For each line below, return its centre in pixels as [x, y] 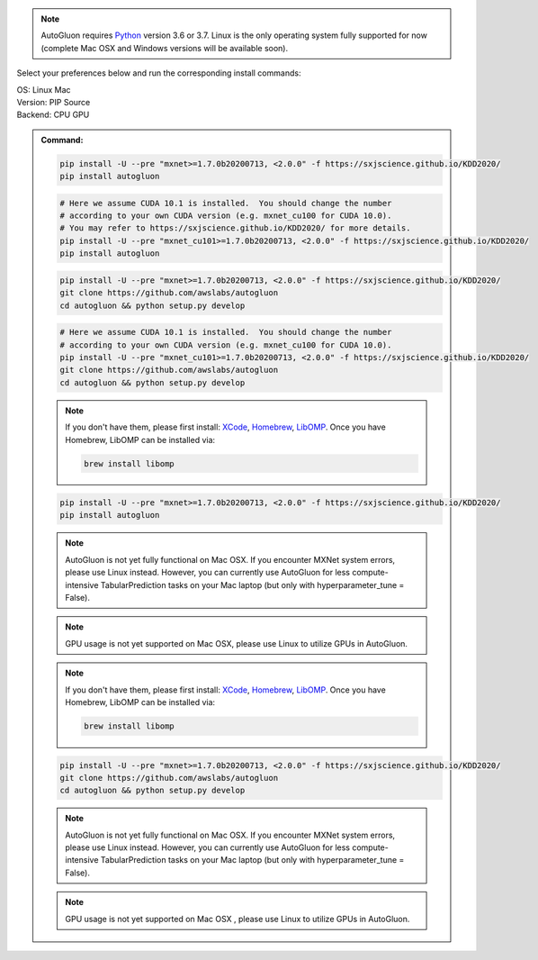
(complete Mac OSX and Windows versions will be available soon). [165, 48]
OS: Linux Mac [44, 89]
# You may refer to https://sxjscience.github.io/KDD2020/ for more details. [235, 228]
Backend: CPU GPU [53, 115]
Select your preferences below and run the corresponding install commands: [159, 73]
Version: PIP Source [54, 102]
